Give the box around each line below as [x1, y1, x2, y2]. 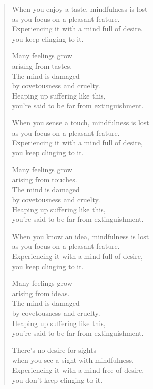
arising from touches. [12, 174, 77, 184]
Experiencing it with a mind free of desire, [12, 365, 144, 375]
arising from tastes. [12, 60, 72, 71]
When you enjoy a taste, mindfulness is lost [12, 4, 148, 14]
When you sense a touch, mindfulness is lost [12, 117, 149, 127]
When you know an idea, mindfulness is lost [12, 231, 149, 241]
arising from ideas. [12, 287, 70, 298]
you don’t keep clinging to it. [12, 374, 103, 385]
